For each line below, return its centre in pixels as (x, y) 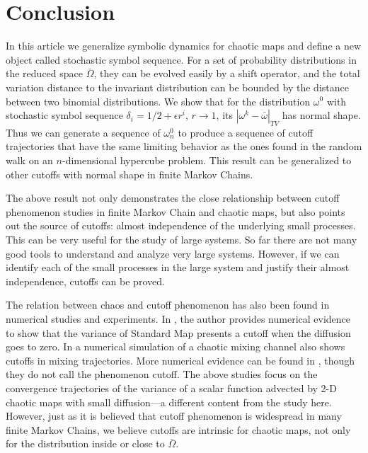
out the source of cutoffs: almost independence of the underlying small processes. (181, 225)
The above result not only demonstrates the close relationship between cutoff (173, 198)
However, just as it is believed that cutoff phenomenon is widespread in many (174, 416)
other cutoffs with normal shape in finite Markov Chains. (130, 174)
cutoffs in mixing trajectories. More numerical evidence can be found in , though (180, 360)
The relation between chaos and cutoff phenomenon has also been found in (168, 305)
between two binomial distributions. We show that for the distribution (158, 101)
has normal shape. (321, 115)
